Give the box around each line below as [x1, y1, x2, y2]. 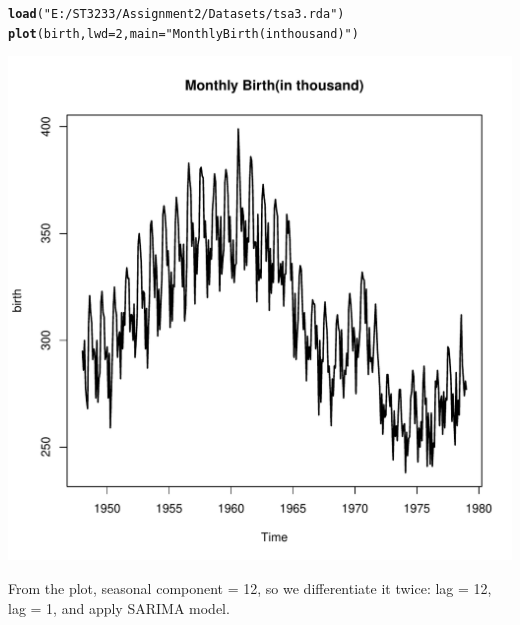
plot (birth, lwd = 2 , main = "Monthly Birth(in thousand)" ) [8, 26, 359, 41]
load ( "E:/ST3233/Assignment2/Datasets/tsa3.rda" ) [8, 7, 345, 21]
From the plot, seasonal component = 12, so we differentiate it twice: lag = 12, [8, 577, 492, 598]
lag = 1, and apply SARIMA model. [8, 597, 230, 618]
